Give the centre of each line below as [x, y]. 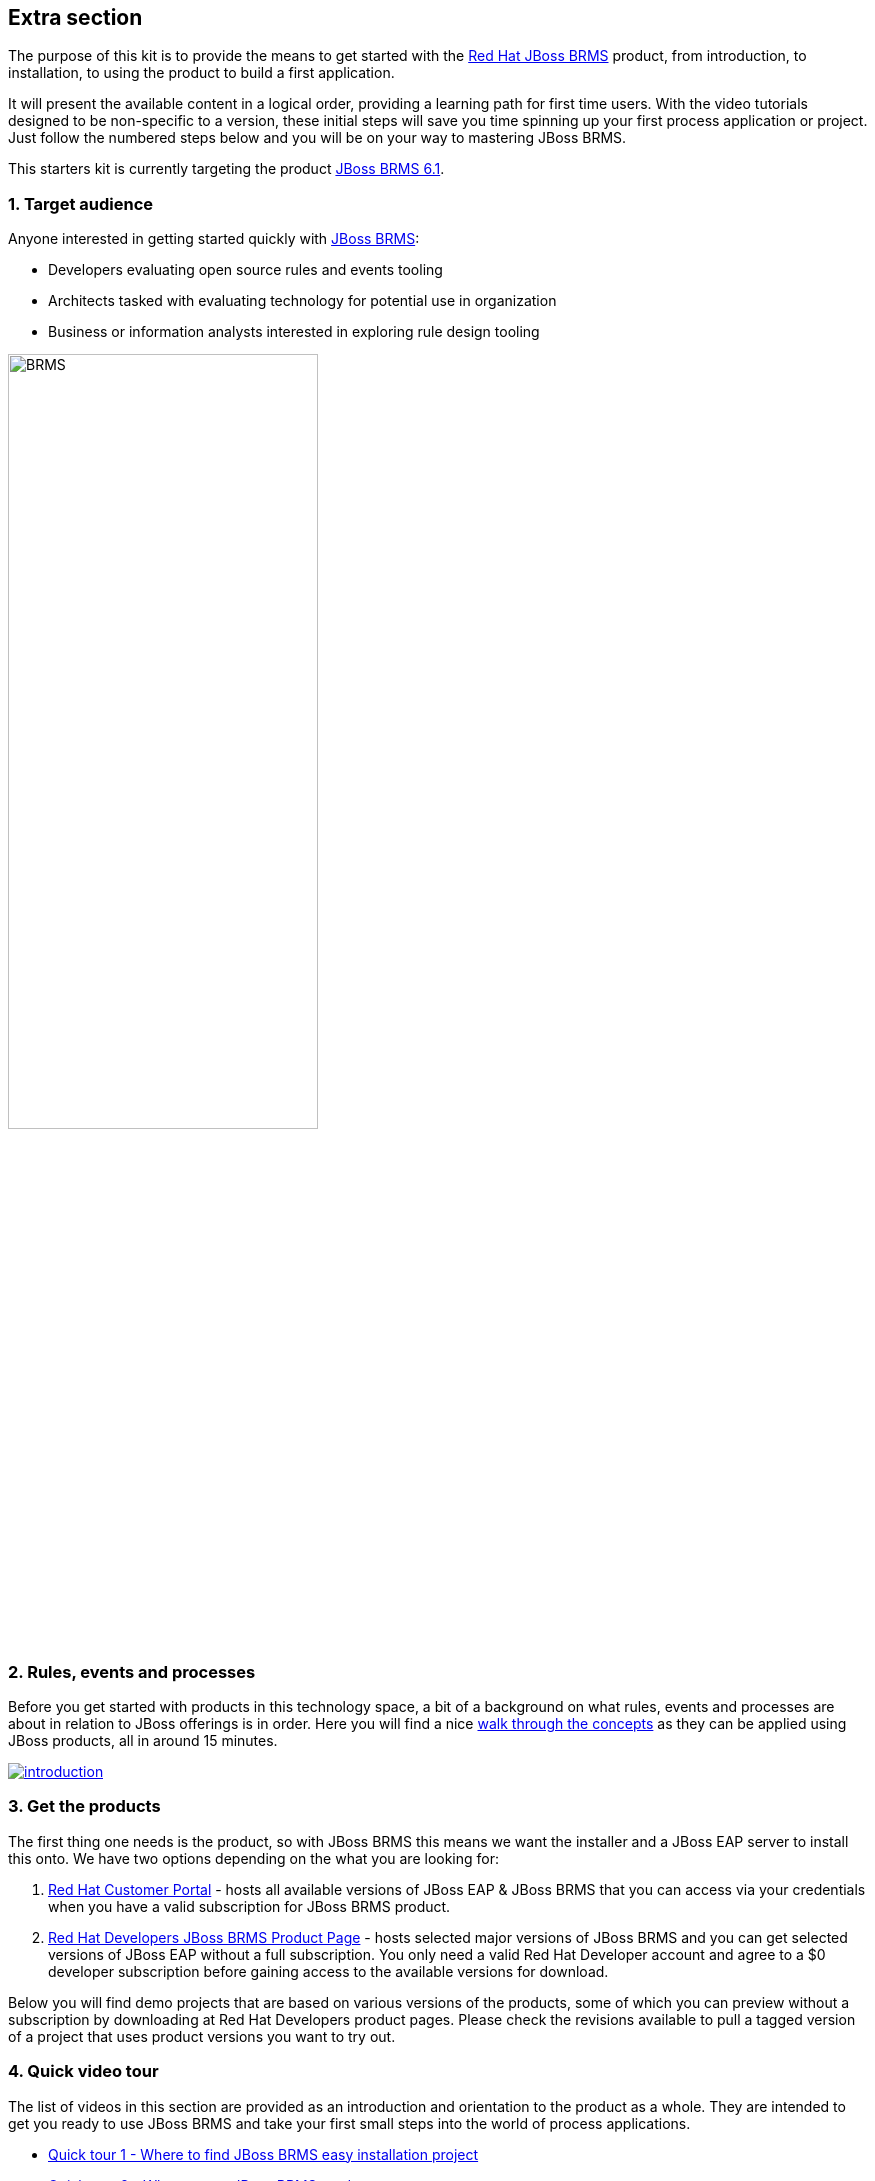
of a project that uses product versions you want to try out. [202, 2036]
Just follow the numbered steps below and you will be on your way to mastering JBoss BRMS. [317, 138]
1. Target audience [81, 203]
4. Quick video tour [83, 2071]
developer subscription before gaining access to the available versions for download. [328, 1971]
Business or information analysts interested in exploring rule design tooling [294, 332]
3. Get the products [84, 1806]
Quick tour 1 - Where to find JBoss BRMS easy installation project [263, 2154]
